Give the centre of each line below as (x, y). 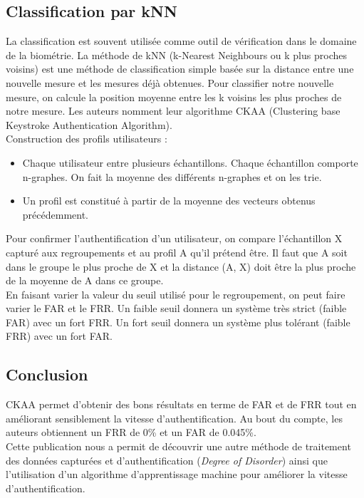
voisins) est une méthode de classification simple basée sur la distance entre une (180, 69)
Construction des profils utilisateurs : (87, 139)
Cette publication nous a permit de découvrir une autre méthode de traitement (178, 446)
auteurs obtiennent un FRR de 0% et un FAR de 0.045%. (131, 432)
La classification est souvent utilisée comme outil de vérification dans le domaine (181, 41)
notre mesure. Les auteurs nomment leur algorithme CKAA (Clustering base (173, 111)
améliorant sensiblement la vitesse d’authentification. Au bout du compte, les (174, 418)
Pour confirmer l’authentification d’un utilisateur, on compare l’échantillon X (174, 238)
